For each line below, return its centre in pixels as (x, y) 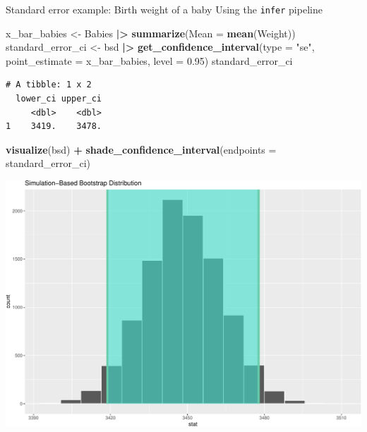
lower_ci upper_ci (59, 99)
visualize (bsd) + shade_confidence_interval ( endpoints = (141, 149)
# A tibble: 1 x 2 (49, 85)
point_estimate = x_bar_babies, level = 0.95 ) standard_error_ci (149, 60)
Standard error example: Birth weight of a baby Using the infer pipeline (164, 9)
